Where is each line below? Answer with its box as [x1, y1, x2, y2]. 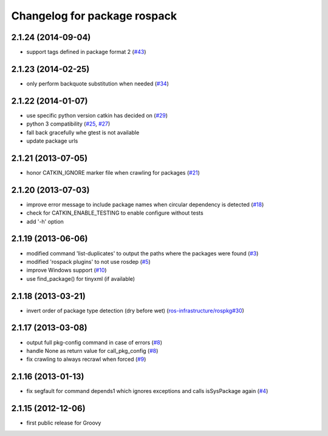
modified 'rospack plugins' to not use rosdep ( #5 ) [26, 258, 151, 265]
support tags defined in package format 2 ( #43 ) [26, 49, 146, 56]
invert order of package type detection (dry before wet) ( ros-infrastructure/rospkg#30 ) [26, 307, 244, 314]
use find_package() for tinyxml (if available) [26, 275, 135, 282]
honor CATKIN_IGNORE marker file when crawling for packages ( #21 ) [26, 169, 200, 176]
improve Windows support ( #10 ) [26, 267, 107, 274]
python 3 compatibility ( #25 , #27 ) [26, 120, 111, 127]
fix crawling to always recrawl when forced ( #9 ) [26, 355, 146, 363]
